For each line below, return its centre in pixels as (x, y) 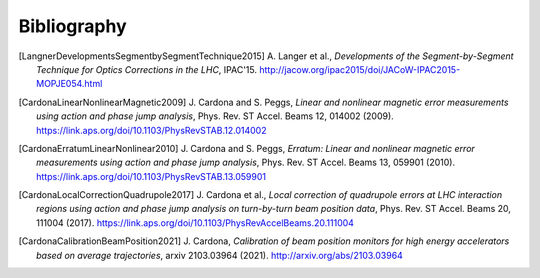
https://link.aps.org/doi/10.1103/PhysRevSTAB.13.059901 (151, 176)
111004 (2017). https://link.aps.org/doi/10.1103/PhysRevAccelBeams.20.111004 (195, 222)
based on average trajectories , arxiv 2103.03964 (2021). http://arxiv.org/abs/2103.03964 (220, 255)
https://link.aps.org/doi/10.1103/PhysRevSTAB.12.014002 (151, 130)
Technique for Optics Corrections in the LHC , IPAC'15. (147, 69)
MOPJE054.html (69, 84)
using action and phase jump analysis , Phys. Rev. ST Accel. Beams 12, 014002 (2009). (215, 116)
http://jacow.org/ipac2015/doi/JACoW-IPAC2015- (359, 69)
